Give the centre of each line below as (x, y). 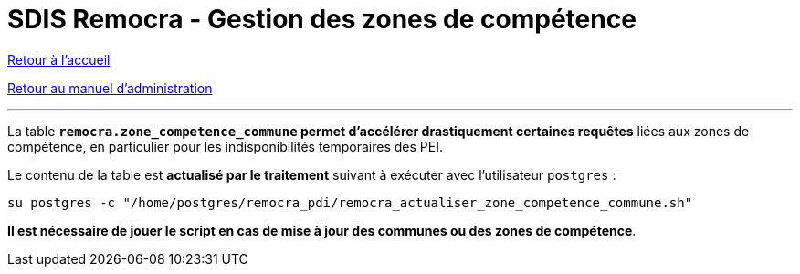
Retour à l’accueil (59, 59)
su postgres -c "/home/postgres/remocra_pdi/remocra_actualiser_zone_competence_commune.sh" (350, 202)
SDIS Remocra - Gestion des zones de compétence (322, 19)
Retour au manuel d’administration (110, 88)
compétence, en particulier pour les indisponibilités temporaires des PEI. (225, 146)
